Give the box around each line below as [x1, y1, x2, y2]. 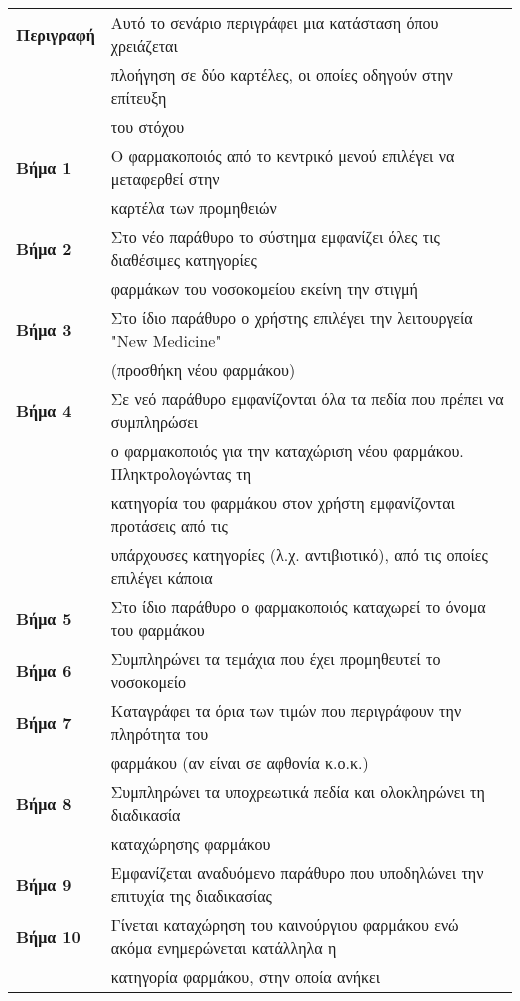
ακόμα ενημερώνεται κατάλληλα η [110, 936, 337, 959]
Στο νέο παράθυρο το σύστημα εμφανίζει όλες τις [110, 225, 440, 248]
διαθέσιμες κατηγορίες [110, 248, 257, 271]
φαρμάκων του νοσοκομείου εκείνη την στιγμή [110, 277, 418, 300]
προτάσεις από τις [110, 514, 228, 537]
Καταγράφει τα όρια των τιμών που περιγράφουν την [110, 699, 462, 722]
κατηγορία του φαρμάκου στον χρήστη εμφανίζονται [110, 491, 455, 514]
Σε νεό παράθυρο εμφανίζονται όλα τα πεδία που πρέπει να [110, 387, 504, 410]
